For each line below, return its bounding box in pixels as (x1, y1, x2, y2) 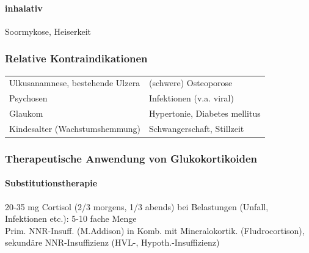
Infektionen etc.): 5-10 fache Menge (5, 212, 137, 225)
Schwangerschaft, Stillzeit (148, 122, 244, 134)
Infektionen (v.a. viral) (148, 92, 234, 105)
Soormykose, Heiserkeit (5, 24, 91, 37)
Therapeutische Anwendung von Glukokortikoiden (5, 150, 258, 166)
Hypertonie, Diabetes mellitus (148, 107, 261, 120)
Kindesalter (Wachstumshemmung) (9, 122, 140, 134)
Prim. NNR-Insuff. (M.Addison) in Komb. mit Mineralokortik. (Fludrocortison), (5, 224, 305, 237)
